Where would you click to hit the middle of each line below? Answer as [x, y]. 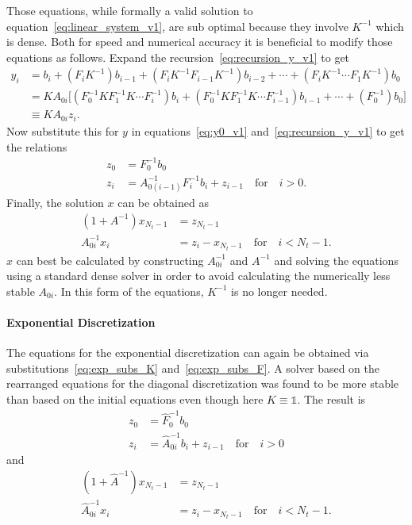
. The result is [331, 399]
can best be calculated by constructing [110, 260]
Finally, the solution [55, 203]
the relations [37, 146]
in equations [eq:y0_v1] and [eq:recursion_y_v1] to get [268, 130]
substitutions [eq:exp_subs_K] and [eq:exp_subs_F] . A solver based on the [193, 368]
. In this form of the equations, [129, 291]
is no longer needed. [279, 291]
